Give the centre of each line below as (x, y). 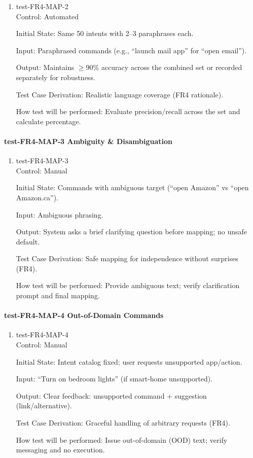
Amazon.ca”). (37, 197)
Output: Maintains (45, 67)
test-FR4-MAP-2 (42, 6)
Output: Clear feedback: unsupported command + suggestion (111, 395)
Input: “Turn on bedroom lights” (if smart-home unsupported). (114, 379)
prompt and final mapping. (58, 295)
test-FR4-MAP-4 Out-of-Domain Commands (84, 315)
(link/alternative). (44, 406)
